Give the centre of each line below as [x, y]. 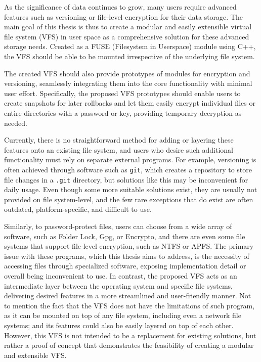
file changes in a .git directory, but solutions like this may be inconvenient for [126, 179]
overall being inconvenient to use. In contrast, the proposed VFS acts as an [121, 275]
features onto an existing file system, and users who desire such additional [119, 149]
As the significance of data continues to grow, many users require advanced [120, 7]
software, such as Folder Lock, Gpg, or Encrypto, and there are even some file [125, 236]
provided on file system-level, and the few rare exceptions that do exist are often [129, 199]
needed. [16, 123]
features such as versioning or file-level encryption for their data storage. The [123, 16]
